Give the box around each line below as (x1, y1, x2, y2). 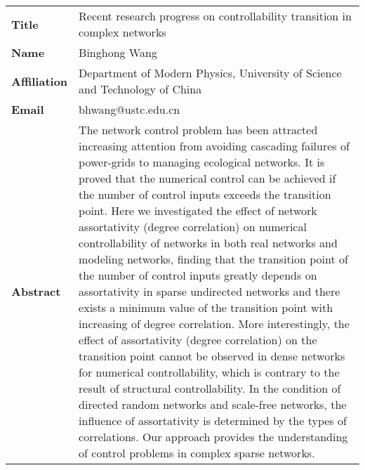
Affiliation (11, 72, 68, 89)
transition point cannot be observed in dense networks (79, 348, 345, 364)
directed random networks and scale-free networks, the (79, 396, 347, 412)
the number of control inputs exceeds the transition (79, 186, 331, 202)
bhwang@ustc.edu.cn (79, 101, 180, 117)
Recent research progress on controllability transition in (79, 8, 352, 24)
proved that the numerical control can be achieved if (79, 170, 336, 186)
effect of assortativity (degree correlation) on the (79, 332, 317, 348)
